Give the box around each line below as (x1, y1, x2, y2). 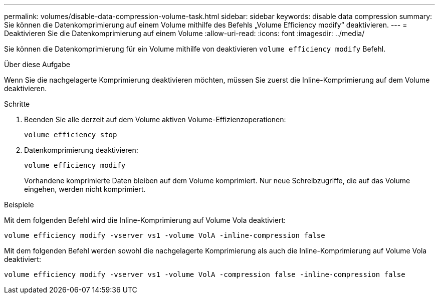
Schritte (4, 100, 30, 108)
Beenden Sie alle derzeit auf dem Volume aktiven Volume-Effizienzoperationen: (24, 115, 286, 124)
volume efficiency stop (24, 131, 117, 139)
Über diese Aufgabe (4, 60, 70, 69)
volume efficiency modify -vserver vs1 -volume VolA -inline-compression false (4, 231, 325, 239)
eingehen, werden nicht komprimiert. (24, 185, 146, 193)
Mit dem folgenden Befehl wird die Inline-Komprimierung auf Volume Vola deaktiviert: (4, 216, 286, 224)
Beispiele (4, 200, 34, 209)
